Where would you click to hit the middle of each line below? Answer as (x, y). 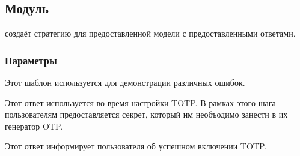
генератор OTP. (34, 126)
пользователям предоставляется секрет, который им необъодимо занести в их (146, 114)
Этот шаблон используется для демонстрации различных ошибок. (125, 82)
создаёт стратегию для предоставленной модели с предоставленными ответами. (150, 33)
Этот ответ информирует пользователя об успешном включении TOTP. (136, 146)
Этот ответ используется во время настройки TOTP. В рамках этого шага (140, 102)
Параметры (31, 60)
